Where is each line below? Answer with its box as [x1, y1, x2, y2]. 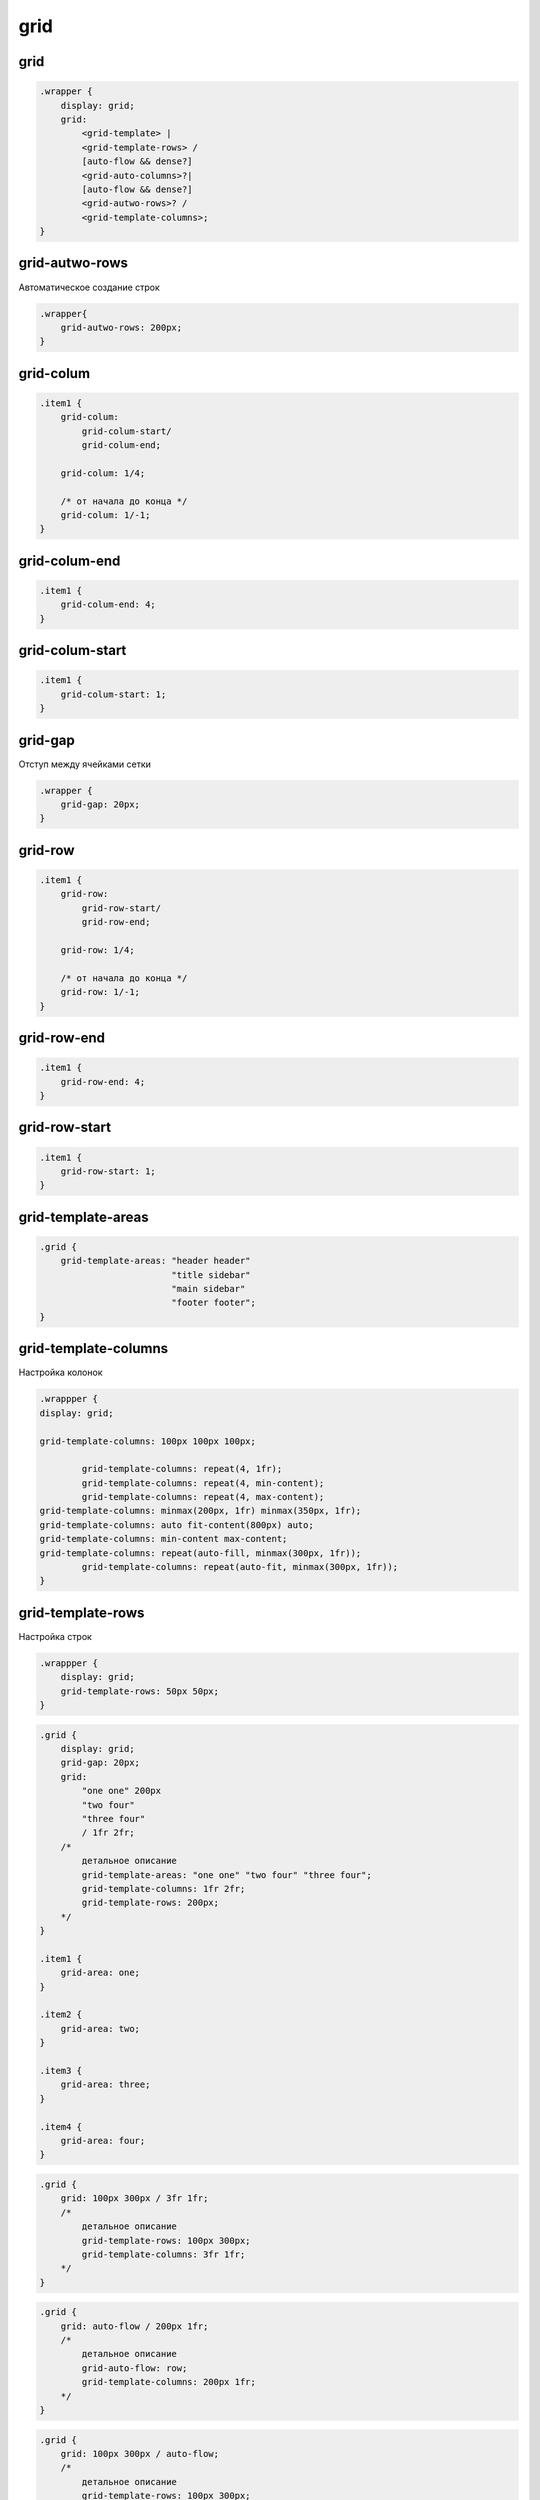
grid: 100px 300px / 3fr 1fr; [60, 2193, 209, 2204]
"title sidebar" [171, 1269, 251, 1280]
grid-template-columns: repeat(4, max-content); [81, 1491, 325, 1503]
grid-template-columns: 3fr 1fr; [81, 2248, 246, 2260]
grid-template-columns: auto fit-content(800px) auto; [39, 1519, 314, 1530]
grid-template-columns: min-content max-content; [39, 1533, 288, 1545]
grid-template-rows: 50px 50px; [60, 1685, 220, 1697]
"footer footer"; [171, 1297, 257, 1309]
